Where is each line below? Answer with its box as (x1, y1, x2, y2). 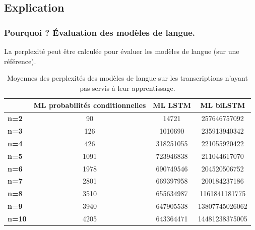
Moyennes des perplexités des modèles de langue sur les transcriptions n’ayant (7, 73, 248, 83)
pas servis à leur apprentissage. (80, 82, 175, 93)
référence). (4, 55, 36, 66)
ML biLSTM (200, 100, 245, 110)
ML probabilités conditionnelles (33, 100, 146, 110)
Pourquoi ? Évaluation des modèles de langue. (4, 26, 196, 38)
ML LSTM (153, 100, 191, 110)
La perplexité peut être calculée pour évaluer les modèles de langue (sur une (4, 46, 239, 56)
